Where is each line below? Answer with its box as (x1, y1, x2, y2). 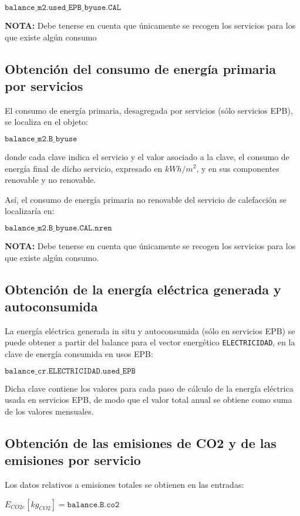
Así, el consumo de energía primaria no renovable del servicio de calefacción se (5, 193, 286, 205)
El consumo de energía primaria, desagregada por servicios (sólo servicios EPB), (5, 104, 293, 116)
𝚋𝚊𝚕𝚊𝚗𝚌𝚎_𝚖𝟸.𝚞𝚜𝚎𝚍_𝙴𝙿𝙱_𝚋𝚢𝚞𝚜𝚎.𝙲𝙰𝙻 (5, 4, 122, 12)
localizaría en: (5, 205, 55, 217)
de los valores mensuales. (5, 405, 94, 417)
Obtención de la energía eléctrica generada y (5, 280, 281, 298)
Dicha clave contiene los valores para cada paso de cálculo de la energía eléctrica (5, 382, 294, 394)
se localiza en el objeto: (5, 116, 89, 128)
